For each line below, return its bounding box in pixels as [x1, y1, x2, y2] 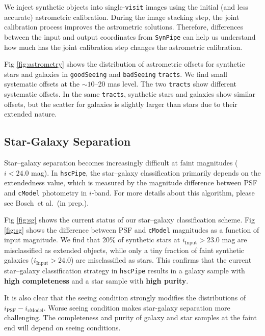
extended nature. [4, 108, 57, 119]
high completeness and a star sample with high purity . [4, 275, 189, 286]
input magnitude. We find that [4, 234, 100, 245]
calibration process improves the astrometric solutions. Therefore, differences [4, 21, 244, 32]
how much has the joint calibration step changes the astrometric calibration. [4, 41, 243, 52]
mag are [222, 234, 247, 245]
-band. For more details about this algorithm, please [91, 187, 255, 198]
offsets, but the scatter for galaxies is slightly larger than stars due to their [4, 98, 237, 109]
